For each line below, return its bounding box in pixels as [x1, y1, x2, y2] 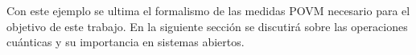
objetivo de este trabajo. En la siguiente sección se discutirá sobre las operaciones [6, 18, 408, 34]
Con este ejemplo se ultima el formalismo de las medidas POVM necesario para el [6, 2, 410, 18]
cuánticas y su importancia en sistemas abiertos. [6, 33, 245, 50]
